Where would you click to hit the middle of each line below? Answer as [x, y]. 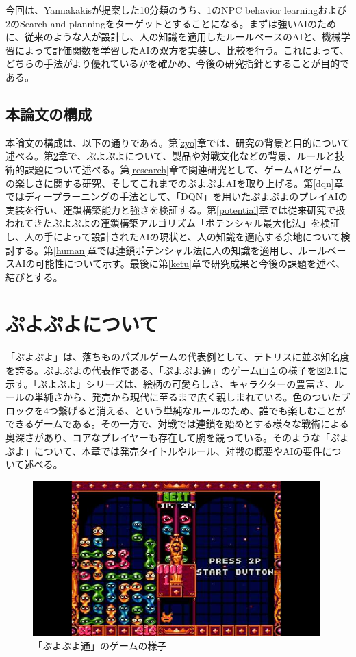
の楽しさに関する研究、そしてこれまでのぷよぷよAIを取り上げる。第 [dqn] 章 [175, 183]
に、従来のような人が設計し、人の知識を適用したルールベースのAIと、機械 [173, 37]
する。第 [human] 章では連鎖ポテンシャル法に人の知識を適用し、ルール [171, 250]
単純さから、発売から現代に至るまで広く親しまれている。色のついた [187, 397]
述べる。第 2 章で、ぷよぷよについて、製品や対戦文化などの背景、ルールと [170, 156]
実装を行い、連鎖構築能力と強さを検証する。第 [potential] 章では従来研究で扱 [176, 209]
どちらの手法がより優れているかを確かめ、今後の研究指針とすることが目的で [178, 63]
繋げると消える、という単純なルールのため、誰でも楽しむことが [202, 410]
